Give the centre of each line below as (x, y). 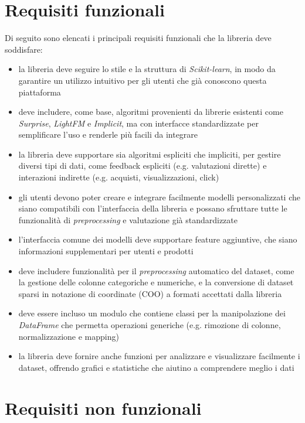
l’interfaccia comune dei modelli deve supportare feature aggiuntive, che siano (158, 239)
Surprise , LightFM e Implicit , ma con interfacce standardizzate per (138, 123)
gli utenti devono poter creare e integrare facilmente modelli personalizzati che (159, 197)
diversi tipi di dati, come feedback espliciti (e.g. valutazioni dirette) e (143, 166)
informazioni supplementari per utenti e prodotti (106, 251)
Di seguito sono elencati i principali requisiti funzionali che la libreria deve (138, 38)
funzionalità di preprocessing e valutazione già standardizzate (128, 219)
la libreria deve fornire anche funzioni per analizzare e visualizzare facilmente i (159, 356)
